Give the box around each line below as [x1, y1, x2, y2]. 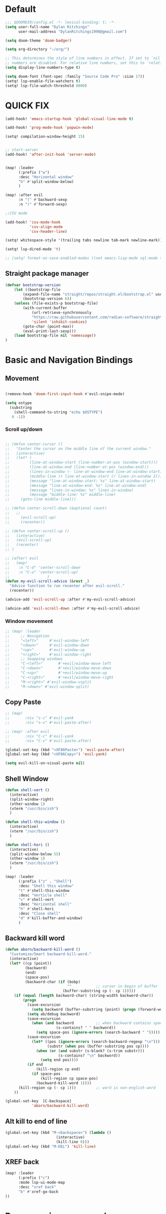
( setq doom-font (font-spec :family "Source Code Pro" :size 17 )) [5, 74, 145, 79]
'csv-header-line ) [29, 229, 68, 234]
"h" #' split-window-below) [18, 179, 74, 184]
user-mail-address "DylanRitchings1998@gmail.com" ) [18, 29, 127, 34]
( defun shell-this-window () [5, 819, 65, 825]
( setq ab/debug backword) [27, 1012, 81, 1016]
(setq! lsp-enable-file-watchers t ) [5, 78, 81, 84]
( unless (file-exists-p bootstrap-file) [14, 301, 98, 306]
